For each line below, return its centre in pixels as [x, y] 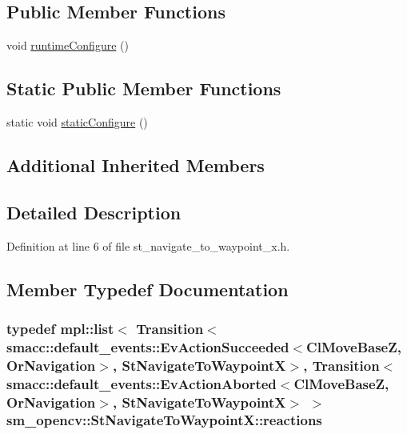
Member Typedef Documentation [148, 289]
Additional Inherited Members [136, 165]
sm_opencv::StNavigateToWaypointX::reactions [164, 420]
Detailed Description [94, 212]
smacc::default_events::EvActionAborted [142, 383]
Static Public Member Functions [144, 88]
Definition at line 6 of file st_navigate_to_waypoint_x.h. [148, 245]
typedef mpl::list [60, 328]
